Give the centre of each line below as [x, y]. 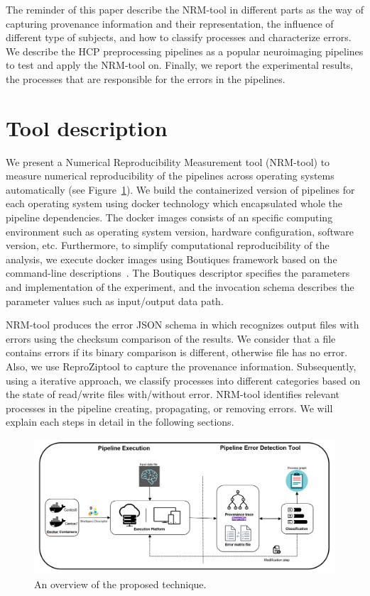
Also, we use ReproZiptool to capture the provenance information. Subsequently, [181, 366]
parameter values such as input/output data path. [115, 300]
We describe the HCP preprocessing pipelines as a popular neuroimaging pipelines [185, 51]
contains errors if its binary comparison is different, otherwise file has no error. [177, 352]
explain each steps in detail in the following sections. [120, 422]
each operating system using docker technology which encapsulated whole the [174, 203]
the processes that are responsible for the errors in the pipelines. [146, 78]
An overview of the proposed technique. [120, 584]
